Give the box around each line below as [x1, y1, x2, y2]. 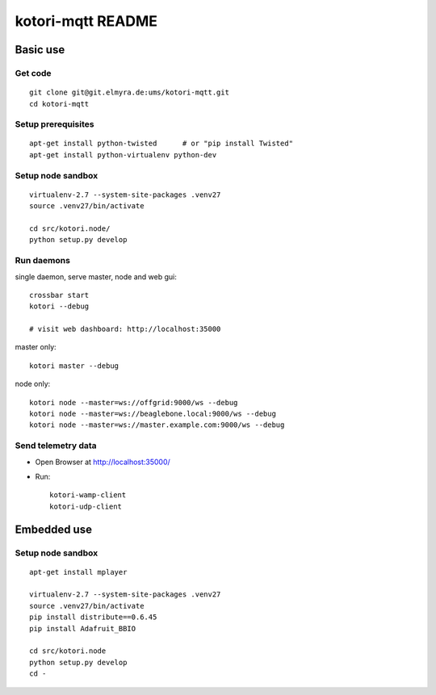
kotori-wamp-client [49, 491, 127, 500]
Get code [15, 67, 52, 78]
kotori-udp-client [49, 501, 123, 511]
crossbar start [29, 291, 90, 299]
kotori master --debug [29, 361, 119, 371]
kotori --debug [29, 302, 90, 311]
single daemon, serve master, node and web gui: [15, 271, 177, 282]
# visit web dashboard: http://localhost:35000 [29, 324, 221, 334]
